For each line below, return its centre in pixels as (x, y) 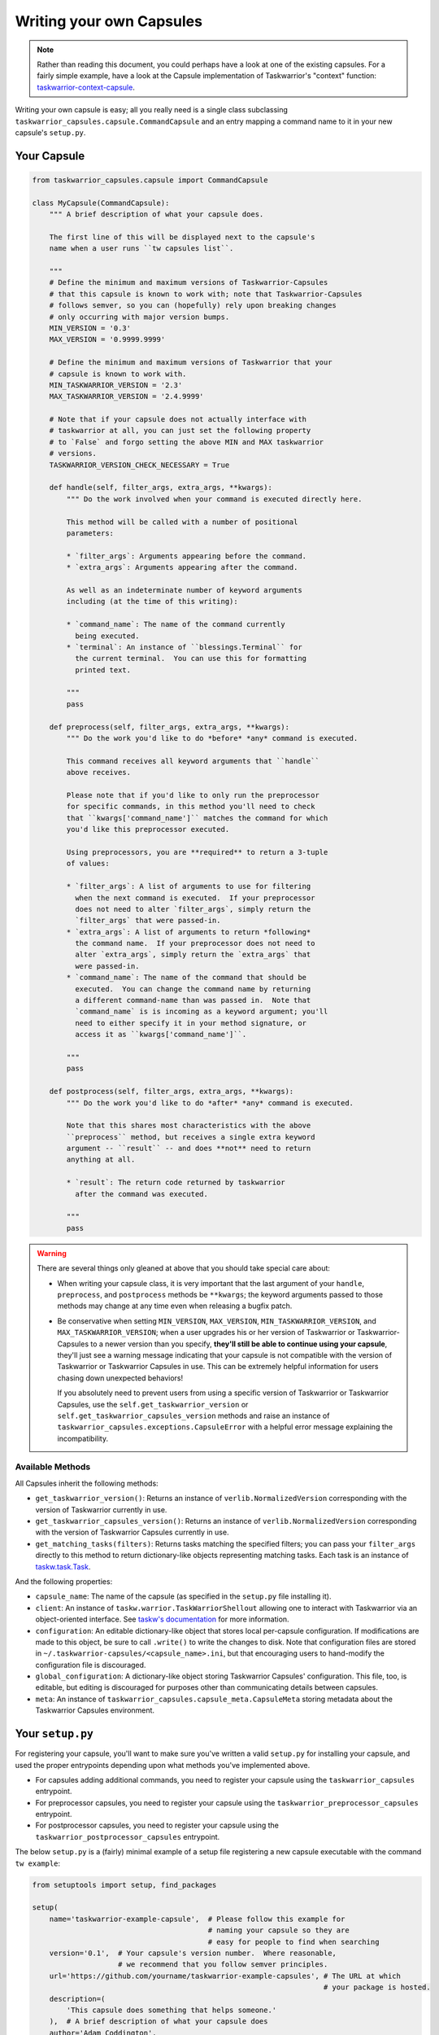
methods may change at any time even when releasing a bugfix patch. (175, 1306)
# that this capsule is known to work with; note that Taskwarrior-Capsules (206, 294)
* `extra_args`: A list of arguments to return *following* (189, 932)
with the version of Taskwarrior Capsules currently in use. (132, 1532)
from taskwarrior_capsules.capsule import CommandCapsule (150, 180)
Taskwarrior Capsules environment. (95, 1710)
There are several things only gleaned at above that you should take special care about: (184, 1268)
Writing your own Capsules (109, 21)
